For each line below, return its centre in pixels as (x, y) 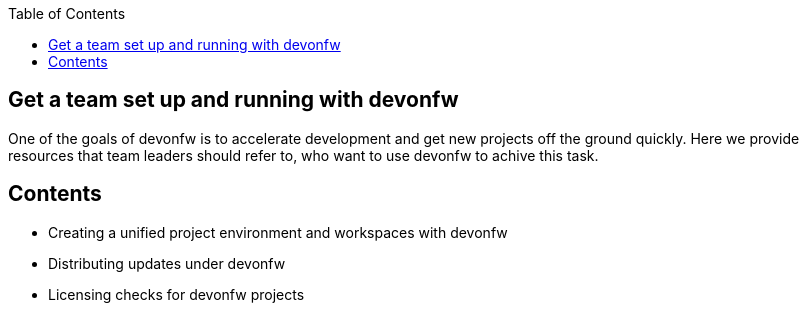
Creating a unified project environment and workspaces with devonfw (278, 232)
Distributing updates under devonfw (167, 263)
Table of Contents (67, 13)
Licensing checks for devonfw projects (176, 294)
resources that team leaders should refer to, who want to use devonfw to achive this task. (303, 155)
